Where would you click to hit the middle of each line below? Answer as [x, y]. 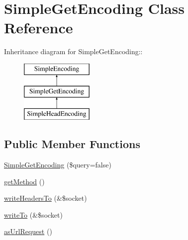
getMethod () [24, 181]
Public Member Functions [72, 144]
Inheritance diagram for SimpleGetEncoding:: [73, 51]
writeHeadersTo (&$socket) [46, 198]
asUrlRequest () [28, 231]
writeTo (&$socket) [33, 214]
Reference [39, 28]
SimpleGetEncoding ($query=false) [58, 165]
